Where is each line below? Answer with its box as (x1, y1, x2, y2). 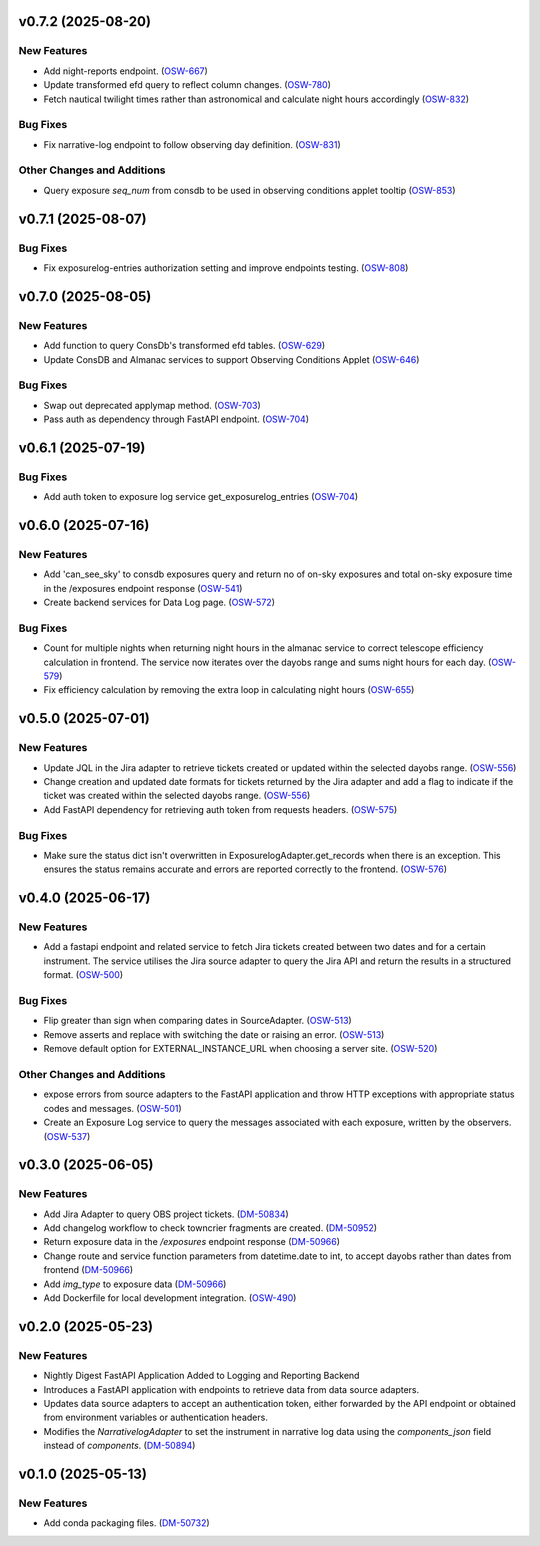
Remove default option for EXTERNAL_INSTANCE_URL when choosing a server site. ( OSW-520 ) (43, 1043, 438, 1055)
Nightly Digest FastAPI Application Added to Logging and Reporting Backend (43, 1370, 360, 1382)
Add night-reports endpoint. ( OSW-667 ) (43, 65, 209, 77)
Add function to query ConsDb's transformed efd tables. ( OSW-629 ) (43, 340, 326, 352)
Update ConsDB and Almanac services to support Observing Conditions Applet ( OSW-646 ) (43, 353, 420, 365)
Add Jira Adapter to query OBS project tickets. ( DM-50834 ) (43, 1208, 289, 1220)
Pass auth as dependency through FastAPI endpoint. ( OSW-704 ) (43, 413, 310, 425)
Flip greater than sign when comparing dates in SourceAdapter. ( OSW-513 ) (43, 1015, 352, 1027)
